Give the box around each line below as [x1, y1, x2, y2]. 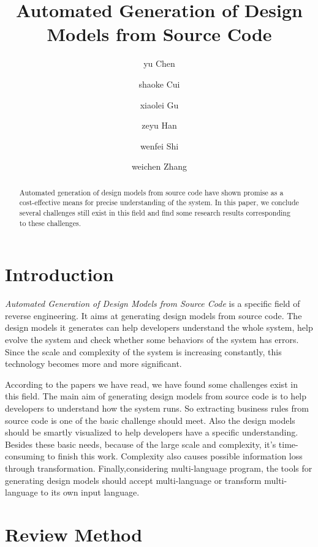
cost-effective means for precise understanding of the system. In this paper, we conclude [19, 197, 299, 208]
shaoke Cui [138, 77, 180, 90]
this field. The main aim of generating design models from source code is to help [5, 390, 307, 402]
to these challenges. [19, 217, 81, 228]
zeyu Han [142, 119, 177, 132]
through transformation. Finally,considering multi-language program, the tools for [5, 461, 312, 474]
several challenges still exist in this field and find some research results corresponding [19, 207, 290, 217]
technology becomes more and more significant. [5, 357, 182, 370]
